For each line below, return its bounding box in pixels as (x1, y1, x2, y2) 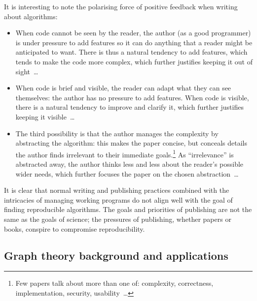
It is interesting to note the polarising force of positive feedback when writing (4, 1, 238, 11)
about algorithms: (4, 11, 58, 21)
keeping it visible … (15, 111, 75, 121)
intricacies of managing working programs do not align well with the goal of (4, 194, 233, 205)
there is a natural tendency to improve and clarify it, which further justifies (15, 102, 244, 112)
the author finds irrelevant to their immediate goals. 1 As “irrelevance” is (15, 148, 234, 159)
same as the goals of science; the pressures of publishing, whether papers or (4, 213, 231, 224)
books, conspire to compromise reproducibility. (4, 223, 145, 234)
